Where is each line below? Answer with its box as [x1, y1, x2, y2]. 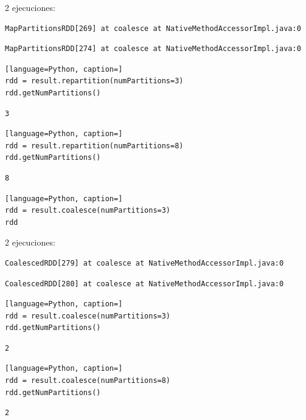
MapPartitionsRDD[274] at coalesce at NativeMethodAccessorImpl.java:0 [5, 44, 301, 53]
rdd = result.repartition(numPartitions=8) [5, 141, 184, 150]
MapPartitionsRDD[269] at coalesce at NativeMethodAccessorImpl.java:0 [5, 24, 301, 33]
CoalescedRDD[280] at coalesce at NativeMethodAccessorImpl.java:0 [5, 279, 284, 288]
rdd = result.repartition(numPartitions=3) [5, 77, 184, 86]
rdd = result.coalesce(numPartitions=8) [5, 376, 171, 385]
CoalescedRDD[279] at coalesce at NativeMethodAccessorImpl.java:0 [5, 258, 284, 267]
